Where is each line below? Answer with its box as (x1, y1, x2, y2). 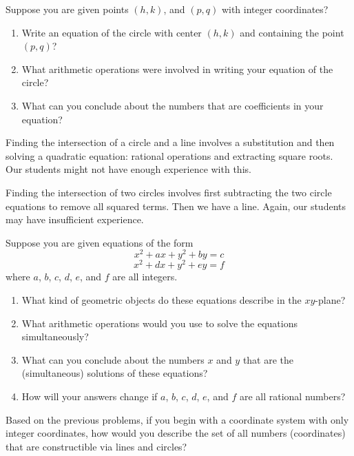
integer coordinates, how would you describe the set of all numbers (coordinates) (6, 426, 346, 440)
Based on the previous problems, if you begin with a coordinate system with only (6, 412, 349, 426)
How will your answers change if (21, 389, 158, 404)
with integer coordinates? (221, 2, 329, 16)
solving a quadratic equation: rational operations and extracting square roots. (6, 148, 333, 163)
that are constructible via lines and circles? (6, 439, 187, 453)
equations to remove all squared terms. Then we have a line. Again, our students (6, 198, 346, 213)
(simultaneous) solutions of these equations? (21, 366, 208, 380)
